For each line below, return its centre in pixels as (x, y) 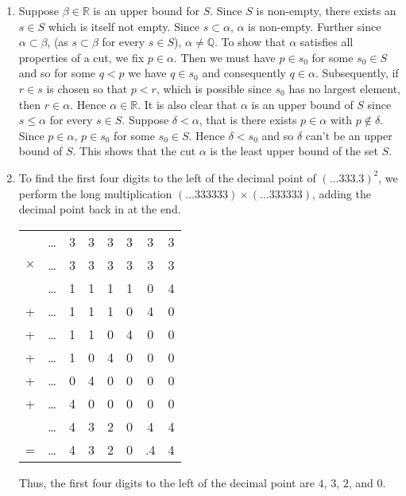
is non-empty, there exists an (326, 10)
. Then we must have (224, 57)
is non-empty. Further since (315, 26)
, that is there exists (248, 120)
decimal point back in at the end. (100, 209)
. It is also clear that (188, 104)
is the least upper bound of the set (294, 151)
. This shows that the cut (134, 151)
